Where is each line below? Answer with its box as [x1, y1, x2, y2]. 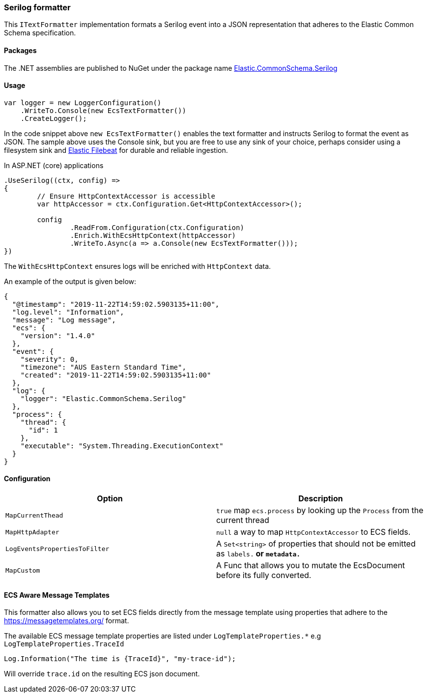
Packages [4, 46, 37, 55]
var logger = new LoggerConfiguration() [4, 98, 162, 107]
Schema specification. [4, 29, 76, 37]
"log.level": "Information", [12, 308, 124, 316]
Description [298, 494, 343, 504]
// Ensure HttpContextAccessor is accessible [37, 192, 215, 200]
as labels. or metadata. [216, 549, 301, 559]
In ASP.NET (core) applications [4, 161, 104, 170]
